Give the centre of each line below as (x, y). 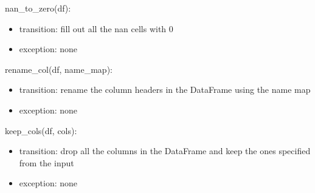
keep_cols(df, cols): (41, 130)
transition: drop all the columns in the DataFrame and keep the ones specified (165, 151)
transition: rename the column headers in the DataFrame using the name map (165, 90)
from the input (47, 162)
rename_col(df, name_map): (59, 69)
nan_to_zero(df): (38, 8)
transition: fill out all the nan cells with (93, 28)
